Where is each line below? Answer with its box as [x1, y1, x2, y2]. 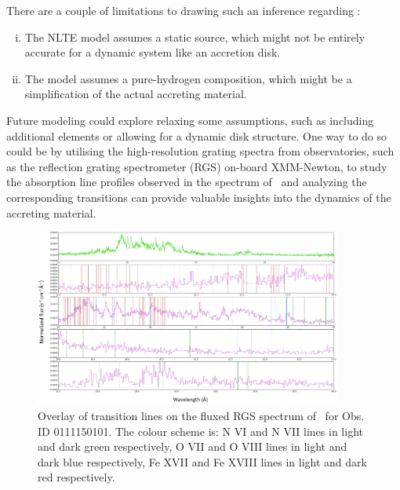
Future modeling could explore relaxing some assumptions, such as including [6, 112, 374, 128]
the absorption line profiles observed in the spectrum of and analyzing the [6, 174, 367, 190]
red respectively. [38, 469, 115, 485]
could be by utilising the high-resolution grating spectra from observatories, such [6, 143, 395, 159]
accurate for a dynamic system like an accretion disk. [24, 44, 281, 60]
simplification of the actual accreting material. [24, 86, 247, 102]
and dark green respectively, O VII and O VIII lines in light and [38, 438, 347, 455]
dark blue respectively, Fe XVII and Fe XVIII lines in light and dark [38, 453, 367, 470]
